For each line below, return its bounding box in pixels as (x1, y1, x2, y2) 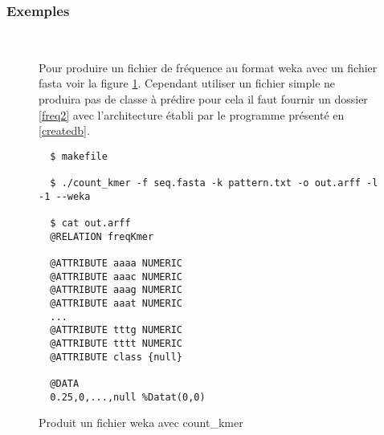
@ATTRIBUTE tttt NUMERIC (50, 337, 182, 349)
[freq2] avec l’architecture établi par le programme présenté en (39, 106, 345, 123)
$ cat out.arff (50, 217, 131, 230)
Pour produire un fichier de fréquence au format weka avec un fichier (39, 59, 378, 75)
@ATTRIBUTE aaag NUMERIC (50, 284, 182, 296)
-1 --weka (39, 190, 91, 202)
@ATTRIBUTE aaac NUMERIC (50, 270, 182, 283)
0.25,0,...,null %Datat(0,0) (50, 391, 206, 403)
